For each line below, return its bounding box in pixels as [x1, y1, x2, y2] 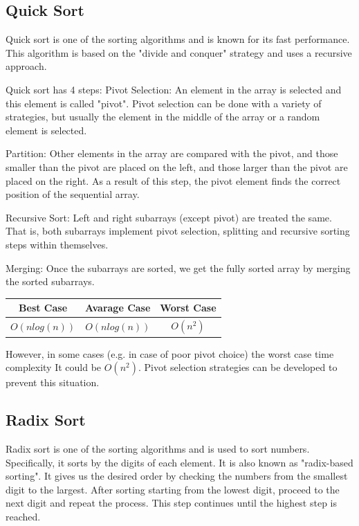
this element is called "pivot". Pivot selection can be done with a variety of [6, 96, 322, 110]
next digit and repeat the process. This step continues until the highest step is [6, 496, 338, 510]
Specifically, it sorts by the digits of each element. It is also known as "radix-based [6, 455, 353, 469]
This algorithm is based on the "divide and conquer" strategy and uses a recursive [6, 45, 352, 60]
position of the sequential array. [6, 187, 140, 201]
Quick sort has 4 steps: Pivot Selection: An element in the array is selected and [6, 82, 342, 96]
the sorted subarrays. [6, 274, 95, 289]
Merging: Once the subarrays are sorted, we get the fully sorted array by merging [6, 260, 351, 275]
